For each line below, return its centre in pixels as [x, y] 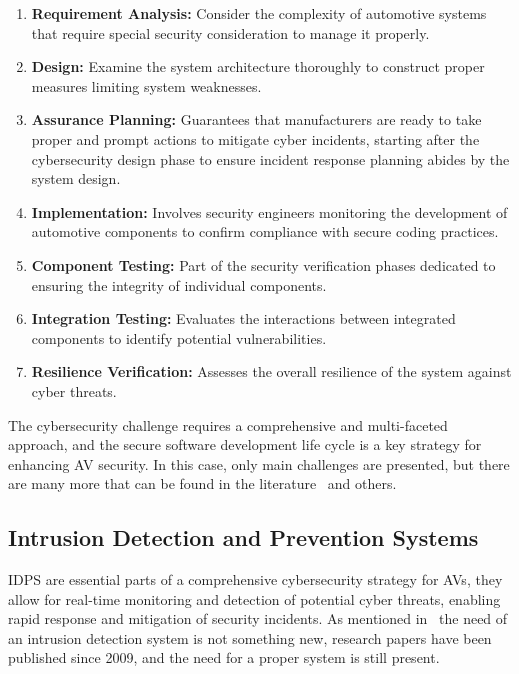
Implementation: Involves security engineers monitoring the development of [269, 211]
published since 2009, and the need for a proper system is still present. [224, 657]
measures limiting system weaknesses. [146, 85]
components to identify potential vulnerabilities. [179, 337]
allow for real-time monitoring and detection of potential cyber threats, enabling [254, 598]
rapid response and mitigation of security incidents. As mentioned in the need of [258, 618]
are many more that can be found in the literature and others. [202, 483]
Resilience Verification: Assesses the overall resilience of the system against [271, 371]
